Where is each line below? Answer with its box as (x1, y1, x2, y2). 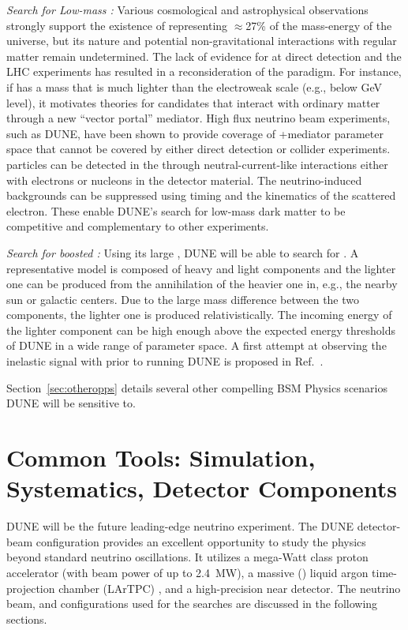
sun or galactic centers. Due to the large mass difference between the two (6, 291, 360, 307)
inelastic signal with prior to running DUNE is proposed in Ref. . (6, 353, 324, 369)
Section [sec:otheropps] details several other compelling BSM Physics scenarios (6, 379, 387, 396)
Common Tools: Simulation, (6, 441, 316, 474)
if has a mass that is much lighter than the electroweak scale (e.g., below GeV (6, 78, 383, 95)
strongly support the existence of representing (6, 17, 228, 33)
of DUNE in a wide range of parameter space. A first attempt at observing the (6, 337, 387, 354)
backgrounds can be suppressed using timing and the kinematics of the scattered (6, 187, 396, 204)
